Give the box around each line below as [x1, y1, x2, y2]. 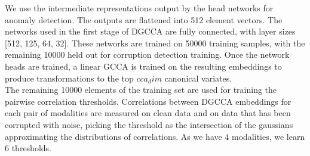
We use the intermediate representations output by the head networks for [5, 2, 274, 14]
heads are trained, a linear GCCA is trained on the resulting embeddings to [5, 60, 282, 72]
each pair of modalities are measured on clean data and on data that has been [5, 107, 291, 119]
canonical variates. [164, 71, 232, 84]
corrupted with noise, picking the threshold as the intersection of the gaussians [5, 118, 293, 130]
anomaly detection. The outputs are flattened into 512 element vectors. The [5, 13, 283, 26]
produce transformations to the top [5, 71, 134, 84]
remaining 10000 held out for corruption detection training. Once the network [5, 48, 290, 61]
